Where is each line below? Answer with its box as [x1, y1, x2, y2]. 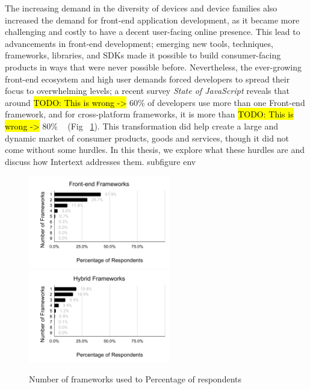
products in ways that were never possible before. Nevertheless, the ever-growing [5, 60, 302, 73]
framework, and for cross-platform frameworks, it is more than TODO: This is [5, 108, 294, 120]
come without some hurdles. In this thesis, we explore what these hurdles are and [5, 143, 305, 156]
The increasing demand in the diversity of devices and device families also [5, 2, 277, 14]
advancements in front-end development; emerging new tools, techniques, [5, 37, 273, 49]
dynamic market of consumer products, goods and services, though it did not [5, 131, 289, 144]
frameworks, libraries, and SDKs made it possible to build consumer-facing [5, 49, 281, 61]
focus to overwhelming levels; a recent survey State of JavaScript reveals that [5, 84, 290, 97]
